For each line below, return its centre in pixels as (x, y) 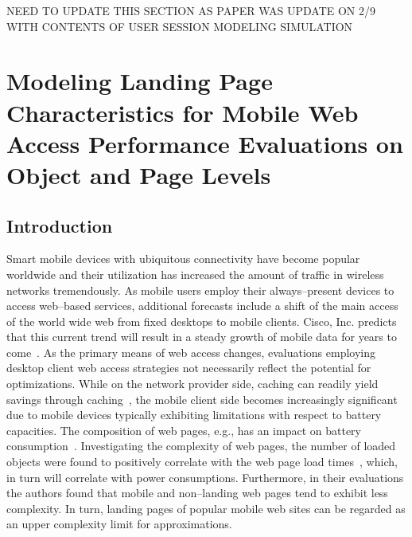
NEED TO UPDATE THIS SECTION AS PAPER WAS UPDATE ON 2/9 (191, 10)
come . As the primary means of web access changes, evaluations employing (191, 352)
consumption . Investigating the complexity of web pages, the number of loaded (201, 446)
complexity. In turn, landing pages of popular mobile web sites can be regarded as (206, 508)
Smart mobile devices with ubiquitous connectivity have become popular (183, 259)
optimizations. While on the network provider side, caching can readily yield (192, 384)
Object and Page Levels (139, 174)
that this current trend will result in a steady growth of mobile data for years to (202, 337)
